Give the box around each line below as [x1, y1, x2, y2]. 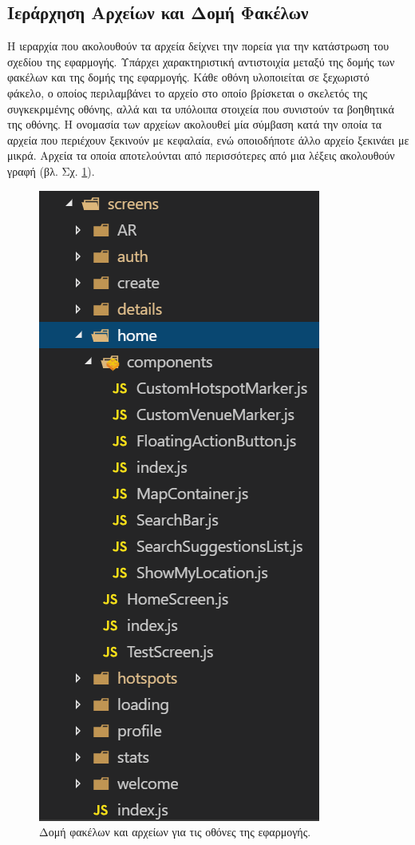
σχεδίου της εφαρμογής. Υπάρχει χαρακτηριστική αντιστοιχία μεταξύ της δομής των [7, 53, 395, 69]
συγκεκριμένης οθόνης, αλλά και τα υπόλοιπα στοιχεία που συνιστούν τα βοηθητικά [7, 100, 394, 117]
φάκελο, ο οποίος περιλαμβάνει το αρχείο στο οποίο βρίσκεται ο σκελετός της [7, 84, 368, 101]
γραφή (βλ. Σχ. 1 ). [7, 162, 95, 179]
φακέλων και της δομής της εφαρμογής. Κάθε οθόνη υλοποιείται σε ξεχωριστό [7, 69, 370, 85]
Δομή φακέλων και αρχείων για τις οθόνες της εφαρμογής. [39, 823, 311, 840]
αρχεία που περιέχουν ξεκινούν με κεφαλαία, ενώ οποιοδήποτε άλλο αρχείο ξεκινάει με [7, 131, 409, 148]
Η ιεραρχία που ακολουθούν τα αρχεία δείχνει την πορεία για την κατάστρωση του [7, 38, 389, 54]
